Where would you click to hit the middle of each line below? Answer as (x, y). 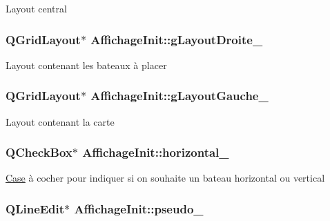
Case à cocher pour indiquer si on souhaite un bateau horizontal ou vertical (165, 178)
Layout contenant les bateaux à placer (86, 65)
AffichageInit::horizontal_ (156, 152)
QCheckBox (39, 152)
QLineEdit (35, 208)
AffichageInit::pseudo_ (139, 208)
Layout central (36, 8)
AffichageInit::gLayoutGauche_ (179, 96)
